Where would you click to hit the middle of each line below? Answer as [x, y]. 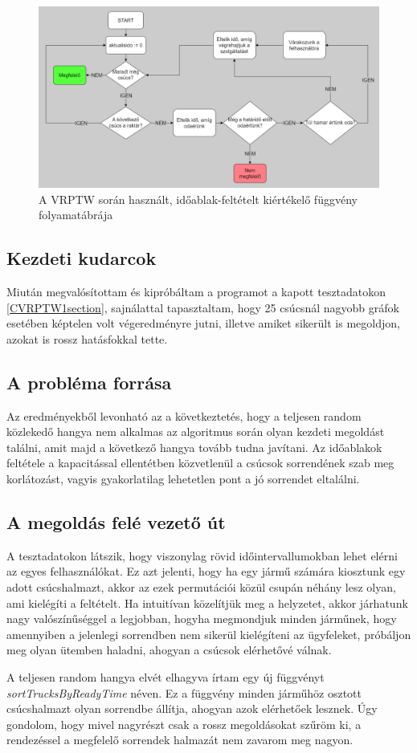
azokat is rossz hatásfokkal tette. [87, 338]
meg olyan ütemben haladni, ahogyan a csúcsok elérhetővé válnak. [169, 650]
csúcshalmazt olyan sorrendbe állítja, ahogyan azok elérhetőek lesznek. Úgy [192, 708]
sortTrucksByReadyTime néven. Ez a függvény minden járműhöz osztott [184, 692]
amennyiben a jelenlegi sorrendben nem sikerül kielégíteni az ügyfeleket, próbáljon [209, 634]
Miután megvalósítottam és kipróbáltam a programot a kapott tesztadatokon [196, 292]
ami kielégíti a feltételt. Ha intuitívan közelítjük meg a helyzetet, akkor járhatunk [207, 602]
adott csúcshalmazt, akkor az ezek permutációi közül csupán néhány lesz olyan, [201, 587]
